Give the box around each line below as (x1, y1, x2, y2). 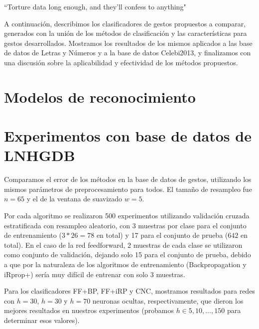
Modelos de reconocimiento (4, 86, 196, 107)
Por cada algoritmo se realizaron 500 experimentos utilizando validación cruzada (4, 210, 250, 221)
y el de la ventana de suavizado (26, 193, 123, 204)
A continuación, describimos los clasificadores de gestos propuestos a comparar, (4, 18, 246, 28)
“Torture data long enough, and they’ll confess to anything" (4, 1, 186, 11)
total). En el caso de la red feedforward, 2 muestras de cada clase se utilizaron (4, 239, 243, 250)
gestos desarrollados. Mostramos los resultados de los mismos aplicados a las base (4, 37, 253, 48)
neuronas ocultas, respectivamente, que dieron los (92, 295, 244, 306)
